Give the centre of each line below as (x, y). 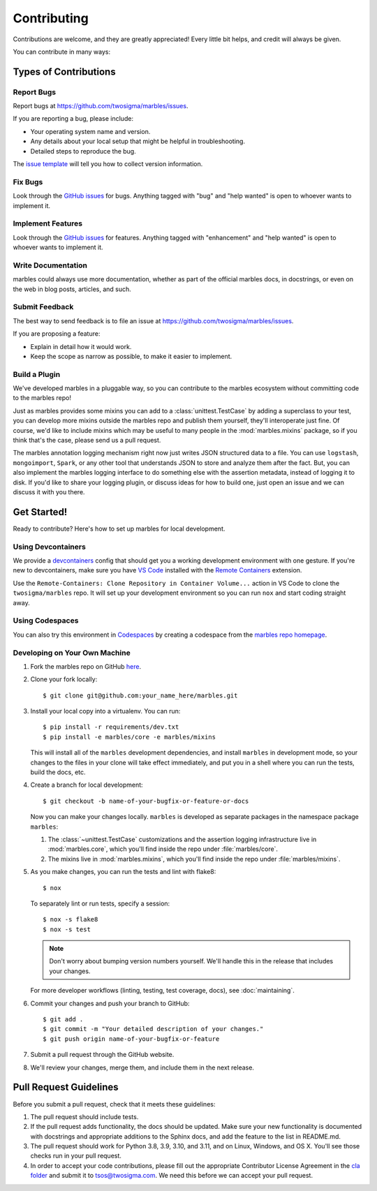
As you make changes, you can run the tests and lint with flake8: (123, 872)
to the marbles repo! (42, 398)
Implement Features (48, 223)
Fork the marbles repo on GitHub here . (86, 666)
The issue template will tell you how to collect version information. (108, 164)
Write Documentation (50, 265)
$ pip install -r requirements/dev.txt (111, 727)
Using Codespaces (46, 621)
